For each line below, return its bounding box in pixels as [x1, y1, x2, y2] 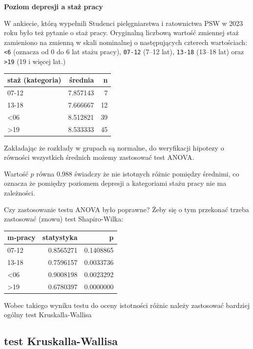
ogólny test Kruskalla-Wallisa [4, 309, 92, 320]
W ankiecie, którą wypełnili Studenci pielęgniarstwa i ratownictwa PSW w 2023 [4, 18, 243, 28]
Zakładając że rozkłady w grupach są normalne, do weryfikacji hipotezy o [4, 142, 224, 153]
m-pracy [7, 232, 36, 242]
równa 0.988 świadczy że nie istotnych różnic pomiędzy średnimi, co [36, 168, 239, 178]
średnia [69, 75, 94, 85]
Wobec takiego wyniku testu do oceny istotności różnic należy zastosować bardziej [4, 300, 250, 310]
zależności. [4, 188, 35, 198]
